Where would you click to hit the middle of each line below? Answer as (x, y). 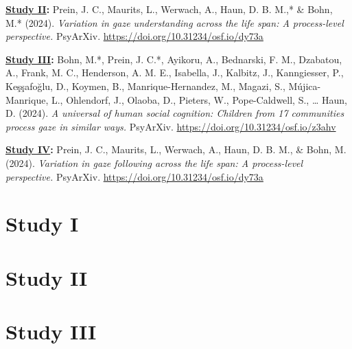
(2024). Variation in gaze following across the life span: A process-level (154, 162)
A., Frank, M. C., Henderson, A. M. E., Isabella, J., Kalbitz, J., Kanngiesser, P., (175, 72)
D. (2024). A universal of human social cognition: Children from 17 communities (175, 113)
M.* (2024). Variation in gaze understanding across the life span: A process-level (175, 22)
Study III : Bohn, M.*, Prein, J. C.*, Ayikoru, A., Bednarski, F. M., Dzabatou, (174, 59)
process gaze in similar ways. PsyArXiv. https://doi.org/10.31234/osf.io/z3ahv (171, 126)
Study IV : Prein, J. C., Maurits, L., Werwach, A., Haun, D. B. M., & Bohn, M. (176, 149)
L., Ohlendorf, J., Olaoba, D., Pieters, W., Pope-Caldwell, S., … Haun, (199, 99)
